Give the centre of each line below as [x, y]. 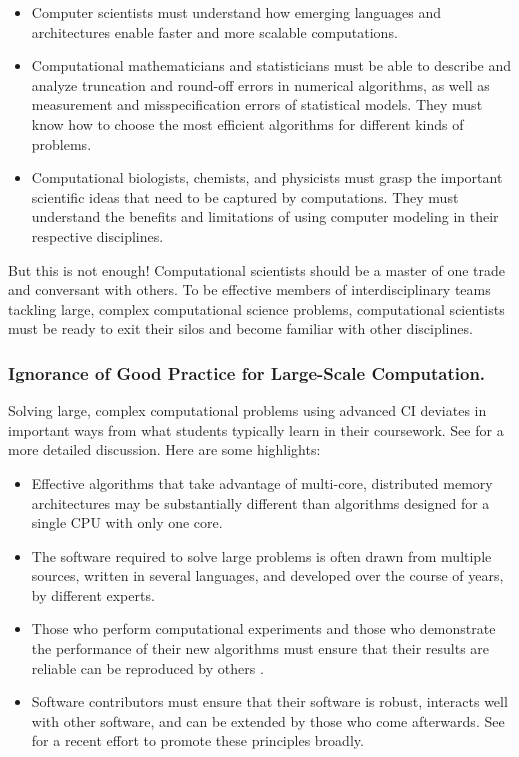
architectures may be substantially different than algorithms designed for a [260, 502]
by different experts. [93, 594]
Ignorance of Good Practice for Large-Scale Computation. [247, 372]
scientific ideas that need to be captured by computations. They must [245, 196]
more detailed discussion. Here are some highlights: [164, 449]
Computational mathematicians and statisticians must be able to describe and [271, 65]
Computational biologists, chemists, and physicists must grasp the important [267, 177]
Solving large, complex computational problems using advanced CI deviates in [247, 410]
